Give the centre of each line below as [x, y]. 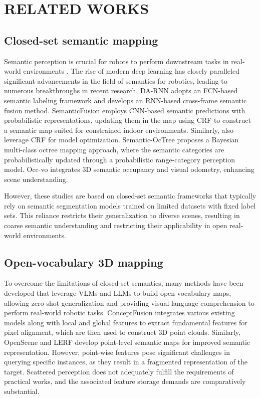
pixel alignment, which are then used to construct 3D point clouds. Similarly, [122, 332]
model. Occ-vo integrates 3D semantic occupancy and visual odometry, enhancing [129, 169]
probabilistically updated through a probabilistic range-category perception [119, 159]
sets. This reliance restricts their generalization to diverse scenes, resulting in [122, 215]
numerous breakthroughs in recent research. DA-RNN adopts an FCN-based [121, 90]
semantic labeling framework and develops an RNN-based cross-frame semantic [125, 100]
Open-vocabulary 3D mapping [84, 262]
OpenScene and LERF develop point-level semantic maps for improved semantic [127, 342]
